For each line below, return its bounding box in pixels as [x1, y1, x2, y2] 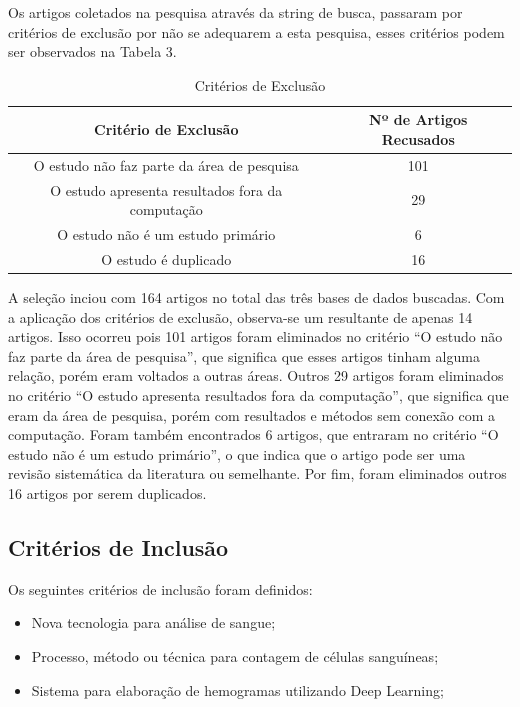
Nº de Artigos [369, 109, 468, 130]
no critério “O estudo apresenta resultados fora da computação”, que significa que [8, 385, 509, 405]
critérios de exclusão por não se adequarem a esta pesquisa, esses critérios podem [8, 21, 505, 42]
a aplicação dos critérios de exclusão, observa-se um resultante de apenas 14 [8, 306, 473, 327]
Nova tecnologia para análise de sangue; [31, 612, 276, 633]
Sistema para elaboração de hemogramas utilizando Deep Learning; [31, 679, 444, 700]
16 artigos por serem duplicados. [8, 482, 207, 503]
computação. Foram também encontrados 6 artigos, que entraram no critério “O [8, 424, 499, 445]
